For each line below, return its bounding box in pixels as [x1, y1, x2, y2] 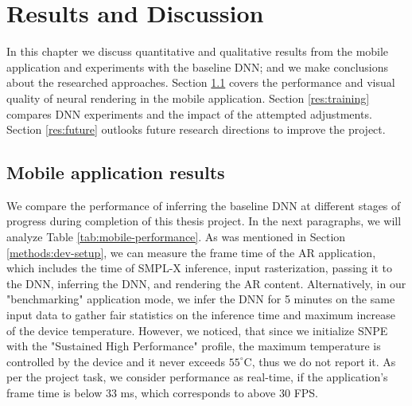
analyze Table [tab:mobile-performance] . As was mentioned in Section [6, 228, 346, 245]
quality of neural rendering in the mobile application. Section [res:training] [6, 89, 370, 106]
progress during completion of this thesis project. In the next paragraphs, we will [6, 213, 402, 229]
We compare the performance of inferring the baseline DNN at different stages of [6, 197, 401, 213]
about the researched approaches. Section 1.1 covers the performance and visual [6, 74, 395, 91]
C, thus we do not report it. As [243, 353, 396, 369]
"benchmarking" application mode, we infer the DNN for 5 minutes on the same [6, 291, 395, 307]
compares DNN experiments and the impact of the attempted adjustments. [6, 105, 372, 122]
